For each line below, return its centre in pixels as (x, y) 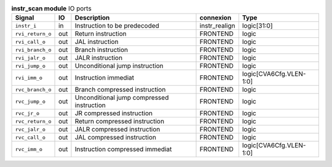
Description (92, 18)
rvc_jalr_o (30, 129)
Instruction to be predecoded (117, 26)
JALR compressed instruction (117, 130)
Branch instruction (101, 50)
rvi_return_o (33, 34)
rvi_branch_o (33, 50)
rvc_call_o (30, 137)
